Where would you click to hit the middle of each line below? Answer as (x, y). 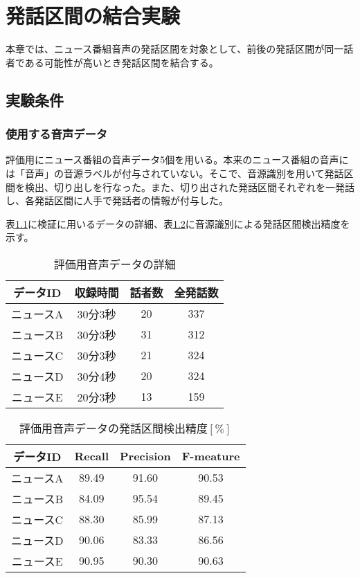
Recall (92, 456)
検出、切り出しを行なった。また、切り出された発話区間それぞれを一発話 (189, 187)
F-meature (211, 456)
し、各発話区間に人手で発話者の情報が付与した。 (117, 200)
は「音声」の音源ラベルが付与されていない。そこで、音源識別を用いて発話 (175, 173)
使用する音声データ (57, 134)
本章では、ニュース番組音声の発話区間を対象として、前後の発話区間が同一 (175, 49)
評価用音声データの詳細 (115, 264)
